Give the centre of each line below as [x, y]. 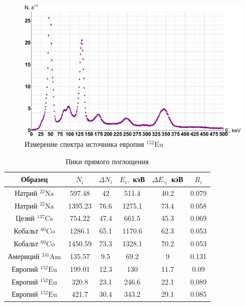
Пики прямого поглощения [107, 161]
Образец [34, 179]
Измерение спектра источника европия [84, 144]
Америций [24, 256]
